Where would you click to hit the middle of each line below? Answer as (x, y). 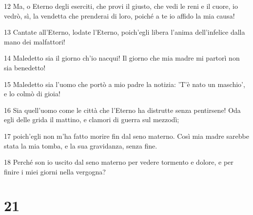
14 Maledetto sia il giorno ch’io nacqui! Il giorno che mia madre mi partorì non (122, 58)
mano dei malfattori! (35, 41)
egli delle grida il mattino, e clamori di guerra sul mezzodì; (92, 119)
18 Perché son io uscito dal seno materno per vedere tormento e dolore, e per (119, 162)
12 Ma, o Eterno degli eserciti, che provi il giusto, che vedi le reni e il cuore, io (121, 6)
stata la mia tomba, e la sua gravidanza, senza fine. (81, 145)
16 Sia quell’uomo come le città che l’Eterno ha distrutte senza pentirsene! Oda (122, 110)
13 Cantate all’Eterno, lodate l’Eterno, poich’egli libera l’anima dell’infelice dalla (125, 32)
